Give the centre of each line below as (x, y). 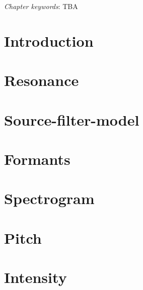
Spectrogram (49, 198)
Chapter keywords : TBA (41, 6)
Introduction (49, 40)
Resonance (42, 80)
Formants (37, 159)
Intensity (35, 277)
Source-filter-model (72, 119)
